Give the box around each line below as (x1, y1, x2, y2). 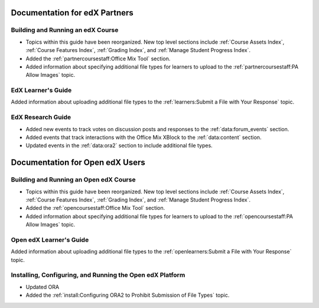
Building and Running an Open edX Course (11, 176, 136, 184)
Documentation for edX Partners (11, 8, 134, 18)
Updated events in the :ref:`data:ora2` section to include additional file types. (25, 142, 213, 149)
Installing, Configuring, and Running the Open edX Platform (11, 271, 185, 279)
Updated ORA (25, 283, 59, 290)
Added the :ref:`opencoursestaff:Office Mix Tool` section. (25, 205, 165, 212)
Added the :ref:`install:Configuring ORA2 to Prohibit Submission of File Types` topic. (25, 291, 230, 299)
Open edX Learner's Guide (11, 235, 89, 244)
